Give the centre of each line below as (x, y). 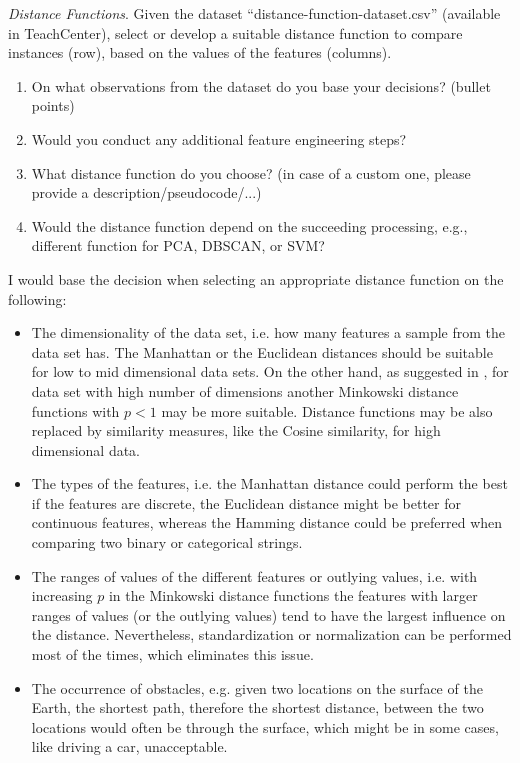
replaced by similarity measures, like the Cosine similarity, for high (236, 430)
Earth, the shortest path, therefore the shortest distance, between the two (257, 707)
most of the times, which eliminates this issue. (172, 654)
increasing (62, 595)
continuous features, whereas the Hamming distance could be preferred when (267, 522)
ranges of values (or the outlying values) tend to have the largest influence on (268, 614)
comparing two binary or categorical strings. (167, 542)
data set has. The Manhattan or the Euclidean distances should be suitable (262, 351)
